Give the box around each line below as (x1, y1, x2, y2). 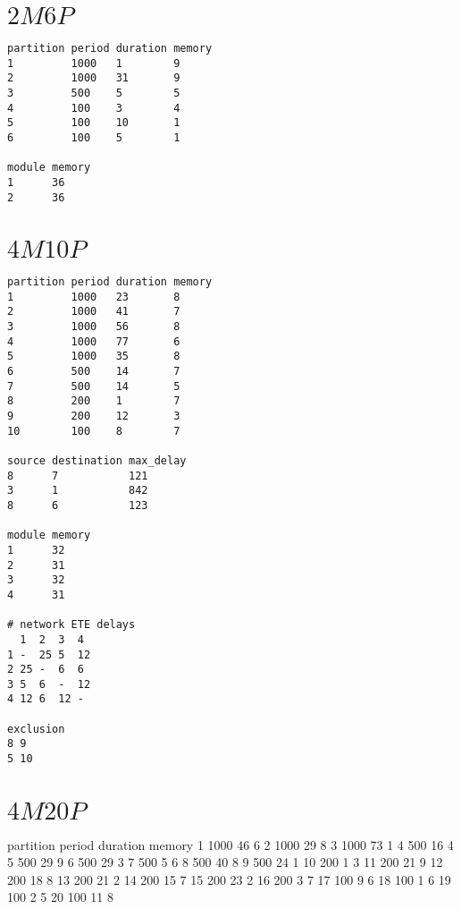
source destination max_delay (7, 454, 187, 467)
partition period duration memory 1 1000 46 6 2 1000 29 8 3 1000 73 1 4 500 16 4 (7, 835, 454, 854)
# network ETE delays (7, 618, 136, 632)
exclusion (7, 722, 65, 735)
